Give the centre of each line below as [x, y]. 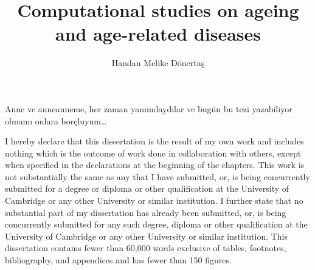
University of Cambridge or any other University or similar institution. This [147, 236]
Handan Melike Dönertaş [158, 63]
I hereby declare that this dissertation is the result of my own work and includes [154, 141]
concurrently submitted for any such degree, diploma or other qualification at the [156, 224]
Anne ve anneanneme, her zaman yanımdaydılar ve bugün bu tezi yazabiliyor [149, 108]
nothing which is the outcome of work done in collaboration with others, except [153, 153]
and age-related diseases [158, 34]
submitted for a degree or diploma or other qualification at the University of [147, 188]
